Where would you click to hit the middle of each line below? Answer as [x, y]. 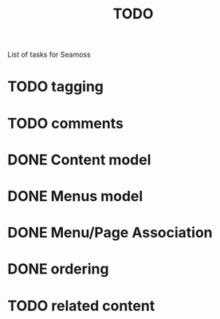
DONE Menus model [75, 196]
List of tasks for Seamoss [49, 55]
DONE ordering [58, 269]
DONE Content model [79, 159]
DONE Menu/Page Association [110, 233]
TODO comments [66, 123]
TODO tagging [56, 87]
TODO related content [81, 306]
